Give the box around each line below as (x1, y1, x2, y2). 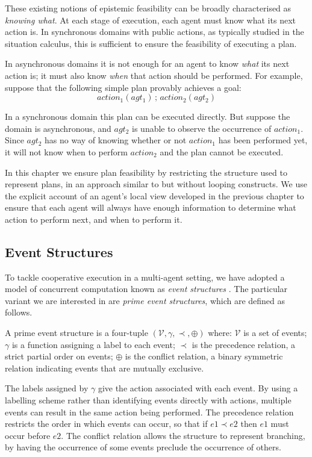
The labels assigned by (5, 382, 89, 394)
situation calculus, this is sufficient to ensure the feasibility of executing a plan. (5, 37, 297, 49)
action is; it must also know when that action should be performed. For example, (5, 69, 303, 81)
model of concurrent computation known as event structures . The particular (5, 282, 288, 295)
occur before (5, 429, 51, 441)
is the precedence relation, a (192, 338, 296, 350)
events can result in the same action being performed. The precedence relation (5, 405, 294, 418)
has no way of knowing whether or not (45, 134, 187, 146)
